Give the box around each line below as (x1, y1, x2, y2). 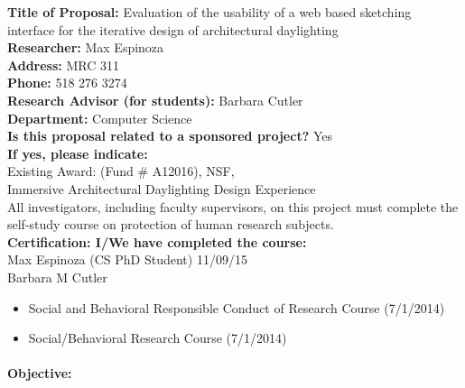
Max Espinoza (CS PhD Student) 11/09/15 (7, 250, 247, 269)
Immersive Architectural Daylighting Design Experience (7, 179, 316, 198)
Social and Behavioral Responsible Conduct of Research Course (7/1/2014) (28, 298, 445, 317)
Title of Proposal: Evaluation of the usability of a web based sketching (7, 3, 412, 21)
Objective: (7, 364, 72, 383)
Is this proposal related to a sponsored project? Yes (7, 126, 332, 145)
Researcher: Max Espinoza (7, 38, 164, 57)
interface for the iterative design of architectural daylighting (7, 20, 339, 39)
